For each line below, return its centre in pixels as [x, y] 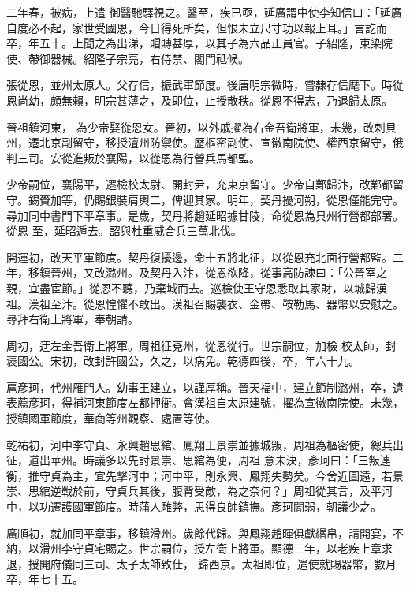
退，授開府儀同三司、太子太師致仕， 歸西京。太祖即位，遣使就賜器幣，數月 [201, 563]
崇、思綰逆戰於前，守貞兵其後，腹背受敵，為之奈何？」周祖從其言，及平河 [199, 491]
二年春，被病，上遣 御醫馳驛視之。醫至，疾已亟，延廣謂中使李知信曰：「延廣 [204, 12]
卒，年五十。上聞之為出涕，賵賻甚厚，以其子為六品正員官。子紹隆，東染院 [199, 43]
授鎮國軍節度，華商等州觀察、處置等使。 [111, 418]
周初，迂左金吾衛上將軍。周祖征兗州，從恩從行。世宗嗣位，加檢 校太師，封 [201, 345]
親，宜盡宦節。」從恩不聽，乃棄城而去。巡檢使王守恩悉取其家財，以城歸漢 [197, 287]
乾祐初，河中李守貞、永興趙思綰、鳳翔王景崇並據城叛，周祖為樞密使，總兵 [199, 444]
